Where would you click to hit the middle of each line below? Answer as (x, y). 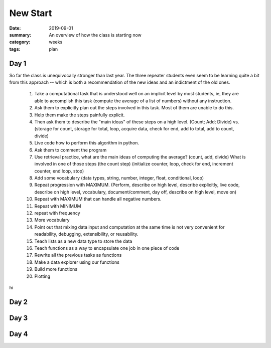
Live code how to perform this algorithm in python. (87, 143)
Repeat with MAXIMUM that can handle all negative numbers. (98, 199)
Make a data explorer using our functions (77, 262)
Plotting (42, 276)
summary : (20, 35)
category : (20, 42)
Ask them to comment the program (71, 150)
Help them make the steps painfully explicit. (80, 115)
